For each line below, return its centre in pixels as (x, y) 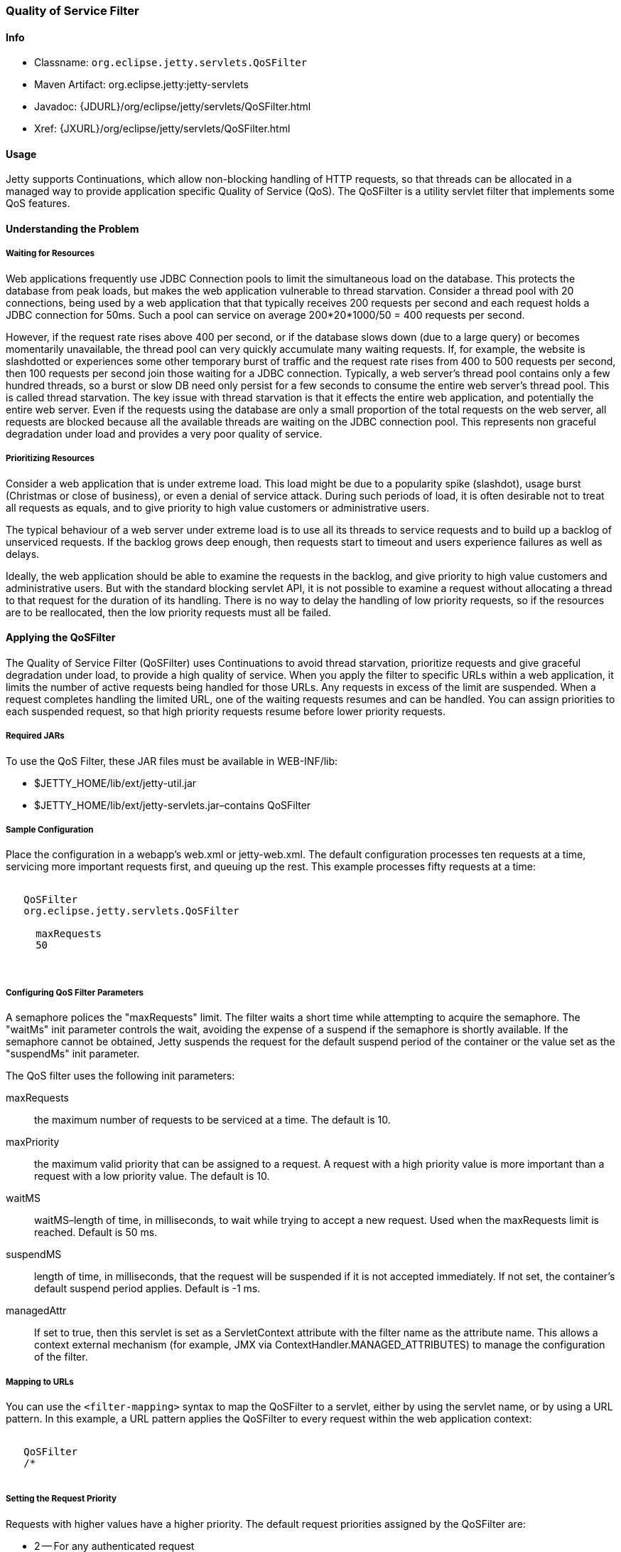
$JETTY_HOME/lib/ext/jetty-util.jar (115, 783)
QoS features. (38, 204)
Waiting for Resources (50, 254)
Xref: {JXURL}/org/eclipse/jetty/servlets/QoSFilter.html (162, 129)
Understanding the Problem (72, 229)
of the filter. (61, 1357)
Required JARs (35, 736)
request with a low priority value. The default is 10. (152, 1176)
